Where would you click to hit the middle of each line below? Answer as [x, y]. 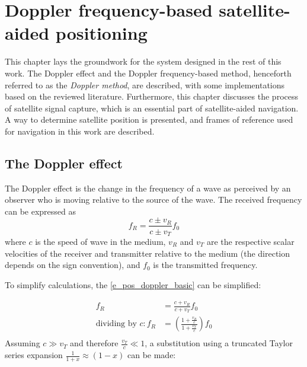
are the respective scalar [251, 241]
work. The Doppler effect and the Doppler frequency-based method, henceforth [148, 73]
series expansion [34, 355]
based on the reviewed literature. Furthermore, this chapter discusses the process [151, 96]
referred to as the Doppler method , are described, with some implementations [145, 84]
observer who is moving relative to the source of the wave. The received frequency [153, 200]
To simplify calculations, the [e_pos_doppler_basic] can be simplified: [133, 284]
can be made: [151, 355]
